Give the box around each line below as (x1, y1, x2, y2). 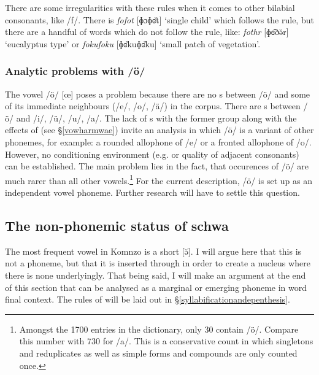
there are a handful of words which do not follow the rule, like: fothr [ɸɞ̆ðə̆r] (5, 25, 289, 38)
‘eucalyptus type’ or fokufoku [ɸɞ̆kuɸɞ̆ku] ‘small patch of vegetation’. (5, 37, 261, 50)
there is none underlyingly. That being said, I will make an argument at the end (5, 268, 306, 281)
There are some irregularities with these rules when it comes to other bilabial (5, 1, 295, 14)
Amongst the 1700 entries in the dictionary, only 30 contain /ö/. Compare (19, 322, 299, 335)
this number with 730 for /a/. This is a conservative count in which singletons (19, 334, 313, 347)
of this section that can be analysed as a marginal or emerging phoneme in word (5, 280, 307, 293)
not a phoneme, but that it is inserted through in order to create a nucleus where (5, 257, 310, 269)
